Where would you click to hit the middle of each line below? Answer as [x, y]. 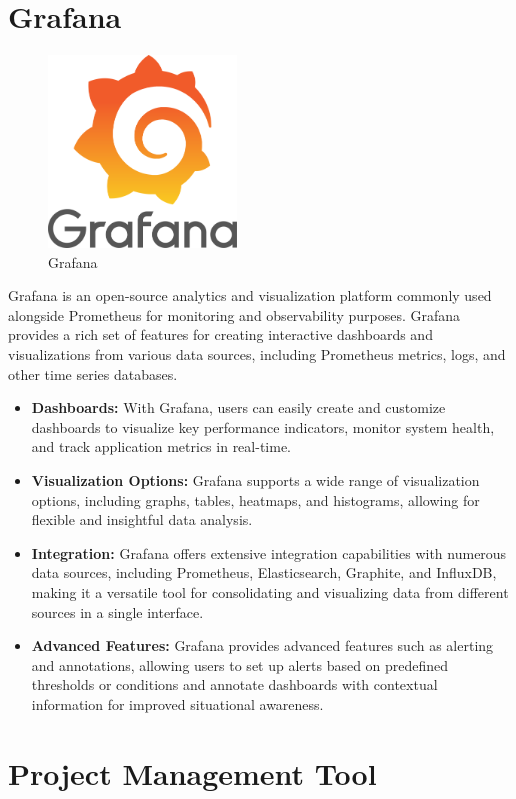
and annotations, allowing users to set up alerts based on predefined [240, 664]
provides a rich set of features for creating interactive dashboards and [220, 334]
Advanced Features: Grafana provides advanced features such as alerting [262, 645]
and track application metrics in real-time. [161, 446]
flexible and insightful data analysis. [142, 519]
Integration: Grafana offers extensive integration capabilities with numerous [269, 552]
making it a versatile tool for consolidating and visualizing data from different [270, 591]
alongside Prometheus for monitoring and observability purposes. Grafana [234, 314]
